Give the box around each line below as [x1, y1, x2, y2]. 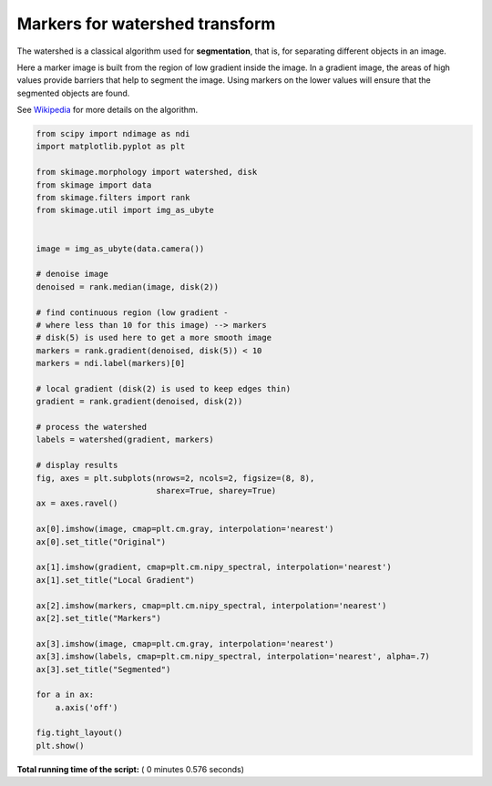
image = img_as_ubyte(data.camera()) [36, 243, 205, 254]
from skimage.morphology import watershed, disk [36, 167, 258, 178]
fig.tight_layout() [36, 728, 123, 738]
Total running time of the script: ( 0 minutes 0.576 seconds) [16, 763, 245, 774]
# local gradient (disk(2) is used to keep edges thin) [36, 383, 292, 393]
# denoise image [36, 269, 109, 280]
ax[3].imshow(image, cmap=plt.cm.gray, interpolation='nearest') [36, 638, 334, 648]
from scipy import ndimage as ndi [36, 128, 190, 139]
